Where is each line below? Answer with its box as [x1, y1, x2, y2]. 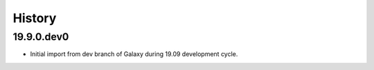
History [12, 10, 57, 26]
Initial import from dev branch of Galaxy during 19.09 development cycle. [30, 50, 238, 58]
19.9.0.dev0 [12, 30, 69, 43]
